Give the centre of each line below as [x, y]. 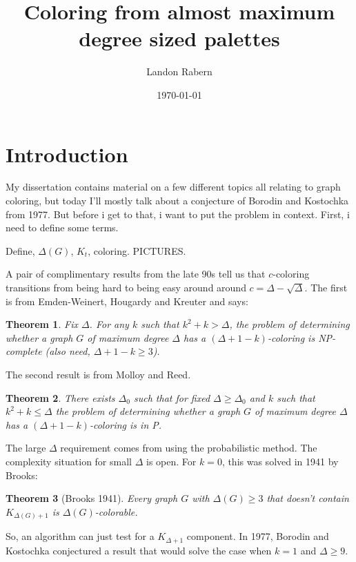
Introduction [67, 154]
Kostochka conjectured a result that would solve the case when [139, 550]
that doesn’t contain [308, 498]
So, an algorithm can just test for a [80, 536]
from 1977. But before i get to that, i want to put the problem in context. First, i [178, 214]
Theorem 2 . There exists [60, 397]
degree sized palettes [179, 38]
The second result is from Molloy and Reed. [98, 374]
